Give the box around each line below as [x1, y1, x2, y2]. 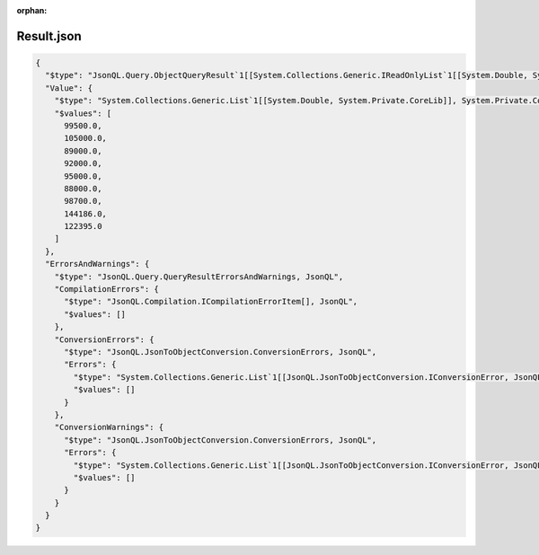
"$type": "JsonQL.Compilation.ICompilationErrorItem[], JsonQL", [64, 296, 358, 307]
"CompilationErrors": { [54, 284, 159, 295]
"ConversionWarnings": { [54, 422, 164, 433]
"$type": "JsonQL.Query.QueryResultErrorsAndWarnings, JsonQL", [54, 271, 344, 282]
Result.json [16, 28, 82, 44]
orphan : [16, 5, 48, 15]
